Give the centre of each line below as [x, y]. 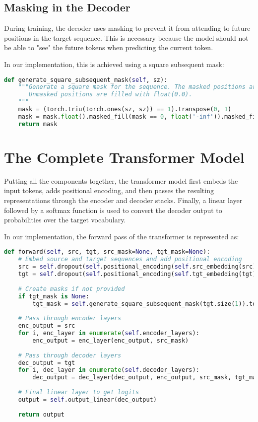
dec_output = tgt [47, 363]
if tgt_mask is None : [54, 296]
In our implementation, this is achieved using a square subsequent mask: [114, 64]
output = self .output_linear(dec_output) [87, 399]
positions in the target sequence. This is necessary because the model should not [126, 37]
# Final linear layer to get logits [79, 392]
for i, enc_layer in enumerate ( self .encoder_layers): [109, 333]
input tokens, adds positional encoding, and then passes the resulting [109, 190]
